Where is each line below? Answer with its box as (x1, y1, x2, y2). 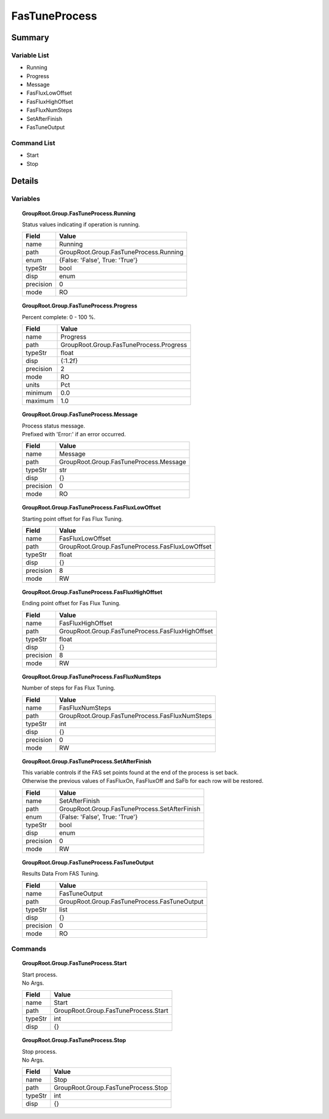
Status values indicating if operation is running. (22, 220, 140, 228)
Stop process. (22, 1048, 57, 1055)
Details (11, 176, 39, 186)
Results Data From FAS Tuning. (22, 870, 100, 877)
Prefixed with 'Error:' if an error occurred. (22, 430, 126, 437)
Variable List (11, 51, 49, 59)
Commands (11, 944, 47, 953)
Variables (11, 195, 41, 203)
